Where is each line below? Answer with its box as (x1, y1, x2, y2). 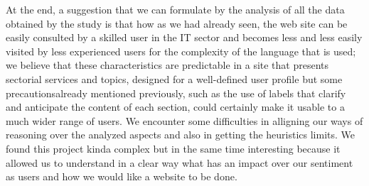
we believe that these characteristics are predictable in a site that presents (6, 58, 329, 72)
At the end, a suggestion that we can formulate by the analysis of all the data (6, 2, 345, 16)
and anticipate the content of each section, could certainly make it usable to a (6, 99, 345, 114)
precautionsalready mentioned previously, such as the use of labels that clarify (6, 85, 346, 100)
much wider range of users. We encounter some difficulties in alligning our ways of (6, 113, 363, 128)
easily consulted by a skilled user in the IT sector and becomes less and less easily (6, 30, 363, 45)
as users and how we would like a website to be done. (6, 169, 237, 184)
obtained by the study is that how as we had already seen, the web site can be (6, 16, 348, 31)
